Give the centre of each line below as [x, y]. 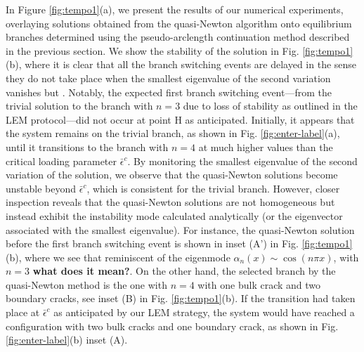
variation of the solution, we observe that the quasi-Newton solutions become [172, 175]
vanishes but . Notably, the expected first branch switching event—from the [169, 92]
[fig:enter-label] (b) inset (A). [67, 340]
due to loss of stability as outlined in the [270, 106]
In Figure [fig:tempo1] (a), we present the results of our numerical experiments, [175, 9]
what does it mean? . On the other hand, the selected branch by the [184, 271]
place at [23, 312]
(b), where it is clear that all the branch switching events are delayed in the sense [181, 64]
